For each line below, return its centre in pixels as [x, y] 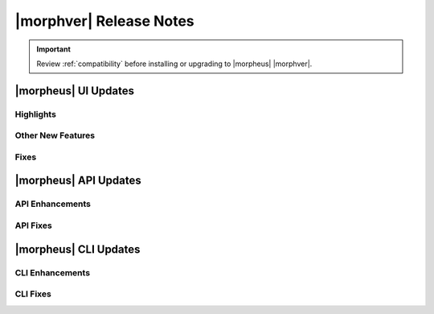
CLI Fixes [33, 294]
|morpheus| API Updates [78, 181]
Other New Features [55, 135]
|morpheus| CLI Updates [78, 249]
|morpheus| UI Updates [75, 91]
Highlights [35, 114]
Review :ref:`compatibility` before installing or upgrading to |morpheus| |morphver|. [174, 64]
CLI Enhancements [53, 272]
